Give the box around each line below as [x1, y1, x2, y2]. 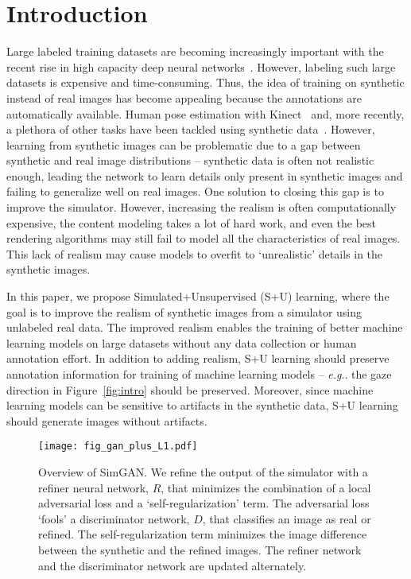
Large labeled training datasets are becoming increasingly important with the [6, 43, 384, 60]
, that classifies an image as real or [202, 510, 371, 527]
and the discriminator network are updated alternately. [38, 557, 307, 573]
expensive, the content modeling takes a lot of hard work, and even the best [6, 214, 377, 231]
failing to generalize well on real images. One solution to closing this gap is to [6, 183, 384, 200]
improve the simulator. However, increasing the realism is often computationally [6, 199, 397, 216]
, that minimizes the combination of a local [161, 479, 371, 495]
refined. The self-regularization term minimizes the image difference [38, 526, 367, 542]
